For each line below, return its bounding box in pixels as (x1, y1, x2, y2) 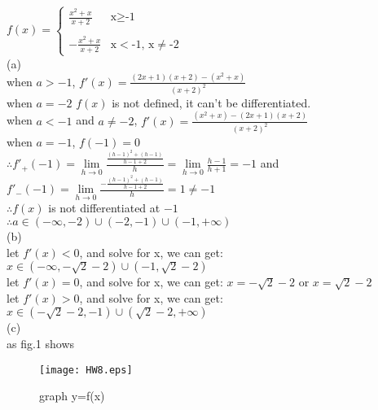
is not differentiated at (48, 199, 160, 216)
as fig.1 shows (7, 335, 75, 352)
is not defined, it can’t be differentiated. (112, 94, 311, 111)
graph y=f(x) (39, 387, 105, 404)
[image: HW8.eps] (39, 364, 133, 376)
